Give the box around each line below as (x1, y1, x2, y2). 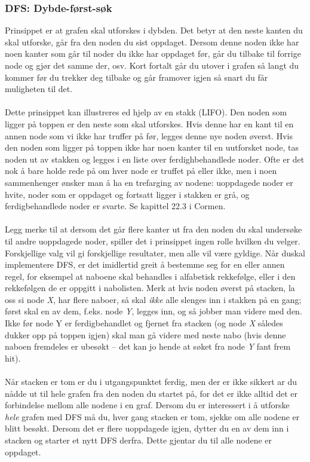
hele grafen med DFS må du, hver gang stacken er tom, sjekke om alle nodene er (5, 410, 300, 423)
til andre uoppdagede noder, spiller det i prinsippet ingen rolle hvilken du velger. (5, 234, 300, 247)
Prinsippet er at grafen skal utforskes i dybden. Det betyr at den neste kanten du (5, 24, 303, 36)
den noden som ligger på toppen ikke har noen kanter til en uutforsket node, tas (5, 141, 299, 154)
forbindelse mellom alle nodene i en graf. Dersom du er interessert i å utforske (5, 399, 290, 411)
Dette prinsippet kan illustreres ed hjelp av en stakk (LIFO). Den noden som (5, 106, 287, 118)
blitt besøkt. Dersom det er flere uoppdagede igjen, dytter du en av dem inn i (5, 422, 289, 435)
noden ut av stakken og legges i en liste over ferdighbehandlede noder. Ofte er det (5, 152, 305, 165)
